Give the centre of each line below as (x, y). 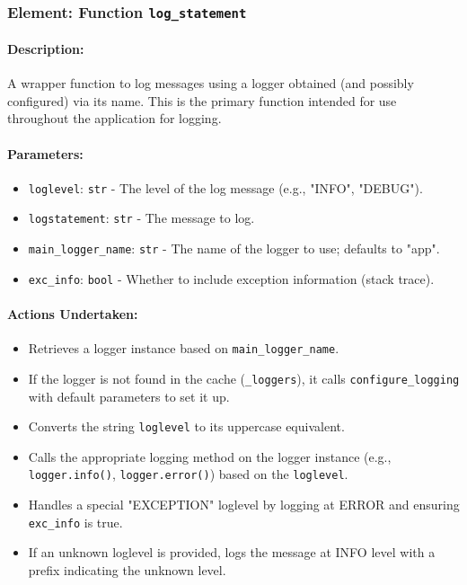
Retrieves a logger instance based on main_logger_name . (184, 348)
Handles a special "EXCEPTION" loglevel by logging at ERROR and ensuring (244, 505)
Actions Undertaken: (73, 314)
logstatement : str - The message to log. (141, 218)
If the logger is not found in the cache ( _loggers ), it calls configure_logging (244, 378)
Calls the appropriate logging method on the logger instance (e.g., (210, 456)
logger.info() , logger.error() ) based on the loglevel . (188, 474)
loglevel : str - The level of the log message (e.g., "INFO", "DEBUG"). (225, 187)
